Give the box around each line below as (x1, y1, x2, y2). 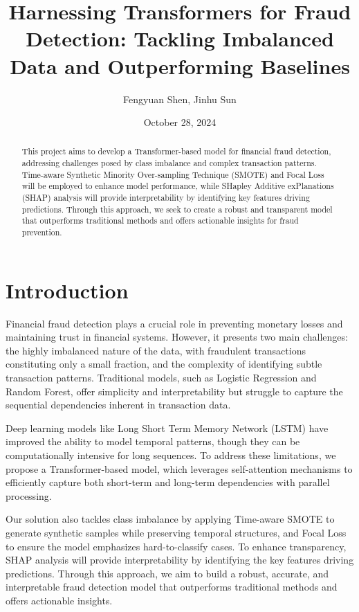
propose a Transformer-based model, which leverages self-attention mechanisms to (6, 461, 353, 476)
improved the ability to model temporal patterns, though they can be (6, 434, 300, 449)
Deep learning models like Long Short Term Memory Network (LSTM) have (6, 420, 329, 435)
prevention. (21, 226, 62, 238)
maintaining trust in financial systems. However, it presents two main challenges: (6, 330, 348, 344)
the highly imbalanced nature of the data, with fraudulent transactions (6, 343, 306, 357)
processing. (6, 488, 52, 503)
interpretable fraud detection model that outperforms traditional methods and (6, 579, 338, 594)
